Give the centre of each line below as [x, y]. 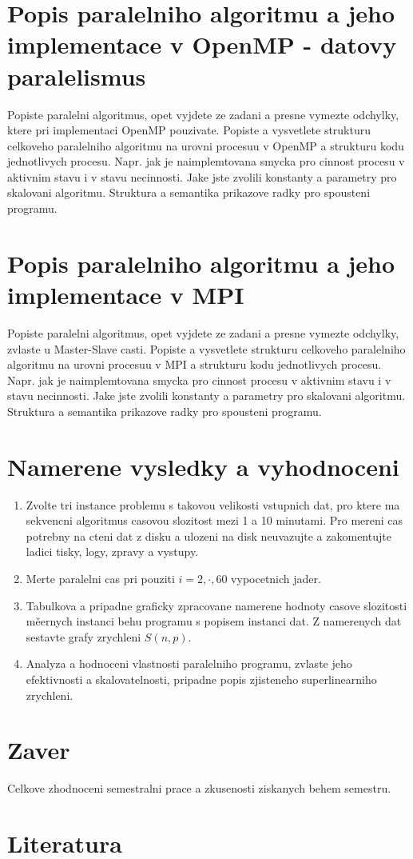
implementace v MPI [126, 295]
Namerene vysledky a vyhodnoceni [203, 466]
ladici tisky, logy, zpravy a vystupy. [112, 551]
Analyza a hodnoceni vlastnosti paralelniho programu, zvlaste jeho [189, 663]
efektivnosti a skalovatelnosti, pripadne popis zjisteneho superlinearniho [201, 679]
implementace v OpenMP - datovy [202, 44]
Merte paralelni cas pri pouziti [100, 579]
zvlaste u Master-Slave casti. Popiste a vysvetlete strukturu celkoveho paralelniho [206, 348]
